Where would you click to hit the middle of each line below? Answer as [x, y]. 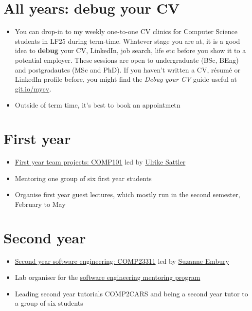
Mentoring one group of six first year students [83, 178]
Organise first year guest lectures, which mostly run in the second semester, [127, 194]
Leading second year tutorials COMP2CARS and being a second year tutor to [131, 293]
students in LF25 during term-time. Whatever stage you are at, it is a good [127, 41]
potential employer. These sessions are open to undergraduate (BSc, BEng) [127, 60]
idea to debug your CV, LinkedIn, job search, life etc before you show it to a [130, 50]
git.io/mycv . [33, 88]
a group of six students [49, 303]
